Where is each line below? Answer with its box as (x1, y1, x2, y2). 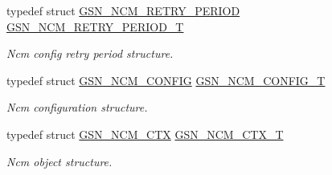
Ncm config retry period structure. (6, 45, 174, 62)
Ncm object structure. (6, 153, 113, 169)
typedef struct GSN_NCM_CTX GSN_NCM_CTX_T (6, 125, 284, 142)
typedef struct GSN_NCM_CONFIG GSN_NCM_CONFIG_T (6, 71, 326, 88)
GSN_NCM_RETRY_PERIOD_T (6, 18, 184, 35)
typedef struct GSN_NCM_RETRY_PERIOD (6, 2, 240, 18)
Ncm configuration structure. (6, 99, 148, 116)
